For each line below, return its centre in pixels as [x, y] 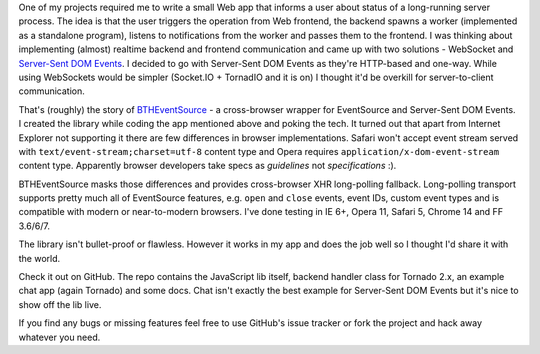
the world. [39, 258]
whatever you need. [59, 337]
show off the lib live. [60, 304]
